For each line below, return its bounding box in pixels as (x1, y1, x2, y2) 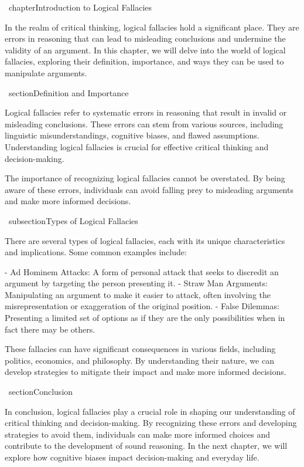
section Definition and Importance (8, 86, 129, 99)
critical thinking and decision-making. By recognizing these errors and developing (5, 417, 297, 429)
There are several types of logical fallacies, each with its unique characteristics (5, 234, 285, 246)
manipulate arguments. (5, 66, 87, 79)
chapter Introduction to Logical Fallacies (8, 1, 152, 13)
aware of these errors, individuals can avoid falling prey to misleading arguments (5, 183, 293, 195)
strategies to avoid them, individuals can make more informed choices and (5, 428, 271, 440)
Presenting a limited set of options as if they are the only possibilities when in (5, 312, 285, 324)
